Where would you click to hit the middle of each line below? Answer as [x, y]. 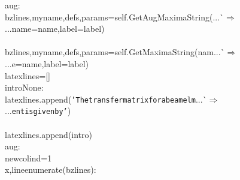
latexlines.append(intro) [48, 134]
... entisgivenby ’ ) [38, 111]
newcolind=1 [28, 157]
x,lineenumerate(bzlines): [51, 169]
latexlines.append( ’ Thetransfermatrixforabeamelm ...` [106, 99]
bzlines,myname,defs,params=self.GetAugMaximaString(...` [115, 16]
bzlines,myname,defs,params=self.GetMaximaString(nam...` [115, 52]
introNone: [24, 87]
